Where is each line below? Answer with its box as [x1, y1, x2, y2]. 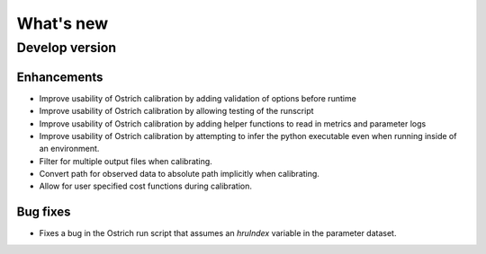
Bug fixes [16, 205, 71, 220]
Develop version [16, 39, 117, 56]
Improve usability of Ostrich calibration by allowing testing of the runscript [39, 106, 314, 117]
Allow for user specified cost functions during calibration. [39, 180, 252, 192]
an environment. [39, 144, 100, 154]
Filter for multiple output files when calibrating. [39, 155, 213, 166]
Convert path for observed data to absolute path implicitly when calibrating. [39, 169, 319, 180]
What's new [16, 13, 109, 33]
